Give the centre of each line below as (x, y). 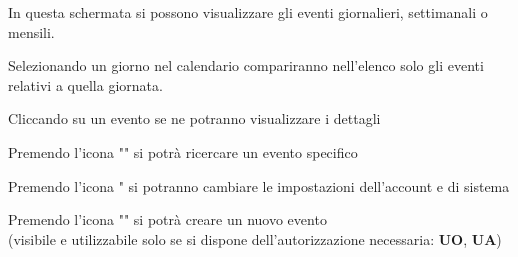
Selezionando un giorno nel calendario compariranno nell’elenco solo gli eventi (246, 65)
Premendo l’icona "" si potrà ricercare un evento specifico (183, 151)
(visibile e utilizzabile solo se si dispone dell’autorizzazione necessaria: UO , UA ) (255, 238)
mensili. (31, 31)
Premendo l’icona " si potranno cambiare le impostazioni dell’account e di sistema (259, 185)
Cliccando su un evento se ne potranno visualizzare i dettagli (194, 118)
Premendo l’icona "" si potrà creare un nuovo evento (167, 219)
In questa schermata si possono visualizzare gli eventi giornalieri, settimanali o (248, 12)
